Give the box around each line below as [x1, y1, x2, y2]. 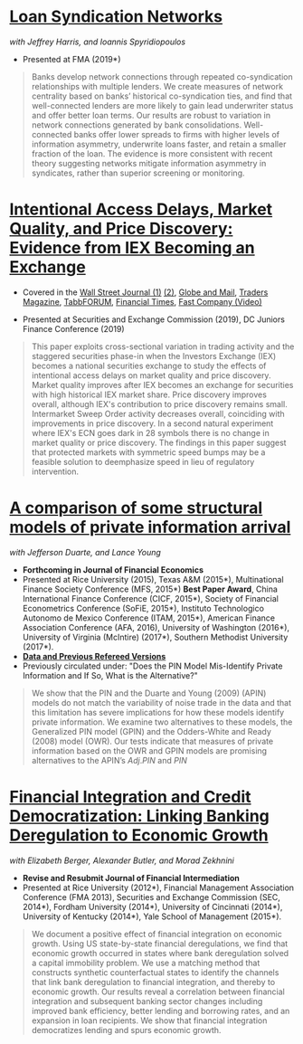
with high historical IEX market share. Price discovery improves [31, 389, 267, 400]
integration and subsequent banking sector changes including [31, 995, 263, 1006]
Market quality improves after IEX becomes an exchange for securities [31, 379, 294, 390]
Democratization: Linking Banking [9, 806, 270, 826]
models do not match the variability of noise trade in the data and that [31, 697, 292, 707]
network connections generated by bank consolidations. [31, 119, 242, 130]
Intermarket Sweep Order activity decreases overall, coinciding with [31, 408, 285, 419]
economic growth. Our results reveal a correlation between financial [31, 986, 285, 997]
